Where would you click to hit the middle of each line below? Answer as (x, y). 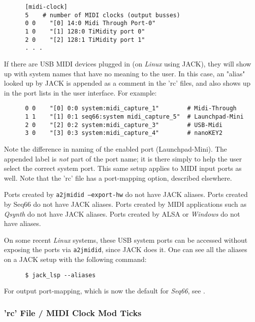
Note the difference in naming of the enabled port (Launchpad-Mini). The (115, 148)
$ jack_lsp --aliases (60, 275)
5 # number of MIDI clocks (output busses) (102, 15)
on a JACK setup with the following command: (75, 259)
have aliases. (23, 223)
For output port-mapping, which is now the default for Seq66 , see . (105, 291)
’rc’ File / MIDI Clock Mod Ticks (73, 312)
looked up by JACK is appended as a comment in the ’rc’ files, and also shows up (127, 83)
